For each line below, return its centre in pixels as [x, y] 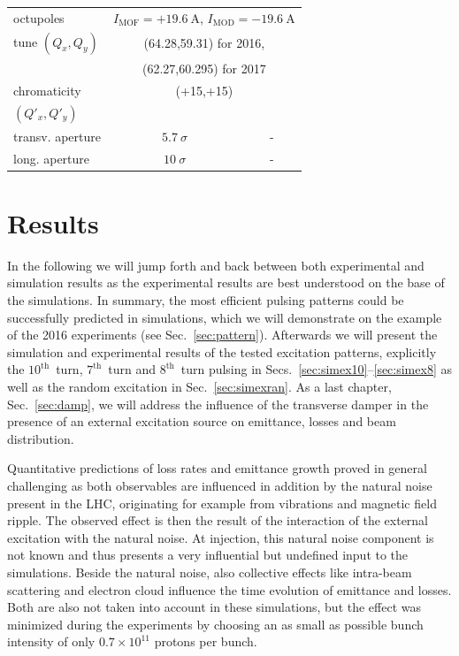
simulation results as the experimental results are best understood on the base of [226, 282]
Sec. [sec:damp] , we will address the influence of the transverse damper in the [218, 404]
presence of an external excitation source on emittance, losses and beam [202, 421]
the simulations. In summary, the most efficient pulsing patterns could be [206, 300]
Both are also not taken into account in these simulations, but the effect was [214, 607]
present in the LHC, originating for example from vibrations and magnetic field [222, 503]
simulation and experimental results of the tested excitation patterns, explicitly [222, 351]
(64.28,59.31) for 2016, [204, 43]
